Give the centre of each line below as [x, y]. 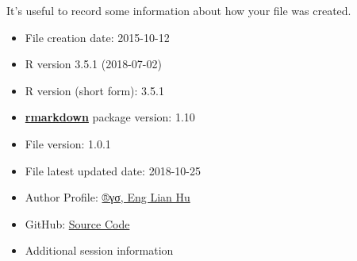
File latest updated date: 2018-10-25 [113, 170]
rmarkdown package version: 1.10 [110, 117]
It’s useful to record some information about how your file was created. [179, 10]
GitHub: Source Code [77, 223]
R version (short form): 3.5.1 [94, 90]
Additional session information [99, 250]
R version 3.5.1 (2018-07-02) [93, 64]
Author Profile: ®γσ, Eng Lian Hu [107, 197]
